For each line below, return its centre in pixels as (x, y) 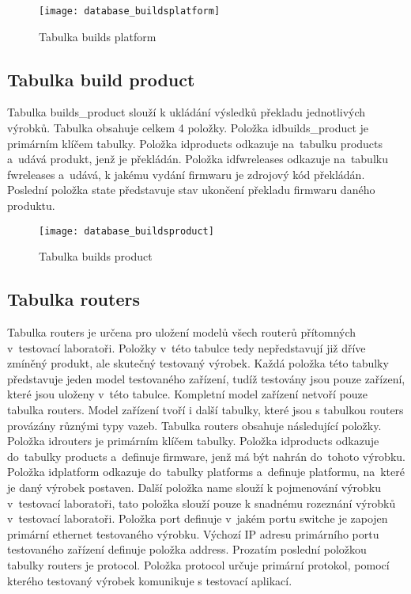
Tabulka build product (101, 79)
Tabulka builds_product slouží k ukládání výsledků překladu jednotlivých (187, 112)
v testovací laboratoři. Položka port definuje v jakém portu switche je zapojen (198, 518)
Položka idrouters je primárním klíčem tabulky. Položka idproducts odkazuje (193, 441)
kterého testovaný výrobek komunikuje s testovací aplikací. (150, 580)
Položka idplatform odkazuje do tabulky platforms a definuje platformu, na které (206, 472)
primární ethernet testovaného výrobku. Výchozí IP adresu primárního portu (193, 533)
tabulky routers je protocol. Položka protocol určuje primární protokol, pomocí (198, 564)
